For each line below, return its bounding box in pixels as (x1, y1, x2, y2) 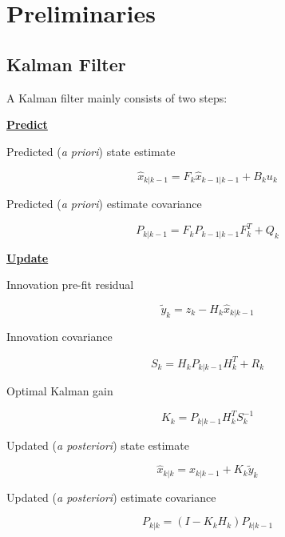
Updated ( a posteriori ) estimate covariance (6, 488, 216, 505)
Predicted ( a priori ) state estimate (6, 142, 176, 159)
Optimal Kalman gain (6, 382, 113, 399)
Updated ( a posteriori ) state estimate (6, 436, 189, 453)
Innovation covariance (6, 328, 113, 345)
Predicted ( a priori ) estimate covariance (6, 195, 202, 212)
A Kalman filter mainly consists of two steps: (6, 89, 228, 106)
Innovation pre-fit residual (6, 276, 134, 293)
